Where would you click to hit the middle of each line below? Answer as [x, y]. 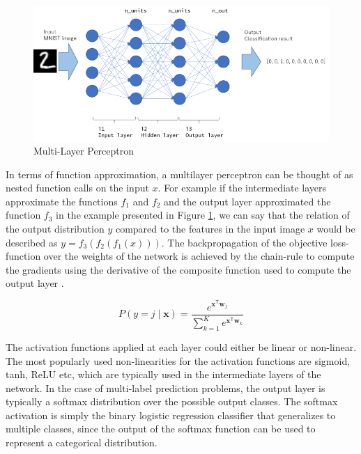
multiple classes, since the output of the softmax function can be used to [161, 429]
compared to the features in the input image [210, 229]
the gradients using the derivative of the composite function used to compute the [178, 269]
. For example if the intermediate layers [242, 188]
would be [336, 229]
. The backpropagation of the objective [244, 242]
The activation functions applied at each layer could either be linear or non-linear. [181, 346]
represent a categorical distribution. [82, 443]
